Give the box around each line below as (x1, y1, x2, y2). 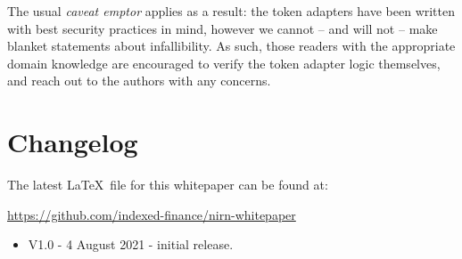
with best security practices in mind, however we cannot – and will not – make (7, 19, 438, 37)
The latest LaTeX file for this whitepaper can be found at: (7, 175, 328, 194)
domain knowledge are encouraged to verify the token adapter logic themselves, (7, 53, 441, 72)
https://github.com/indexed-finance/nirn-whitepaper (7, 205, 296, 223)
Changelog (7, 124, 138, 160)
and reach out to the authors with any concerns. (7, 71, 271, 90)
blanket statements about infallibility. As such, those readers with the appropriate (7, 36, 456, 55)
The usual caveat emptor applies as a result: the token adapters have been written (7, 2, 456, 20)
